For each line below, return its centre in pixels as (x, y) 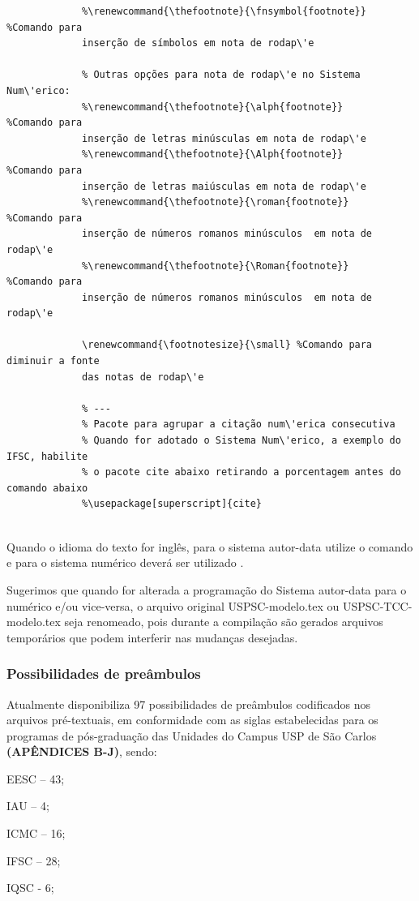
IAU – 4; (28, 806)
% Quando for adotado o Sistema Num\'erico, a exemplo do (242, 441)
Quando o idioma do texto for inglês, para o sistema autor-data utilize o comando (210, 546)
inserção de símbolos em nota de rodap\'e (198, 43)
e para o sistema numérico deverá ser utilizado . (125, 562)
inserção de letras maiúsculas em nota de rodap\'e (224, 186)
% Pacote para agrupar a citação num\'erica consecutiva (239, 425)
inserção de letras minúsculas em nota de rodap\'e (224, 138)
